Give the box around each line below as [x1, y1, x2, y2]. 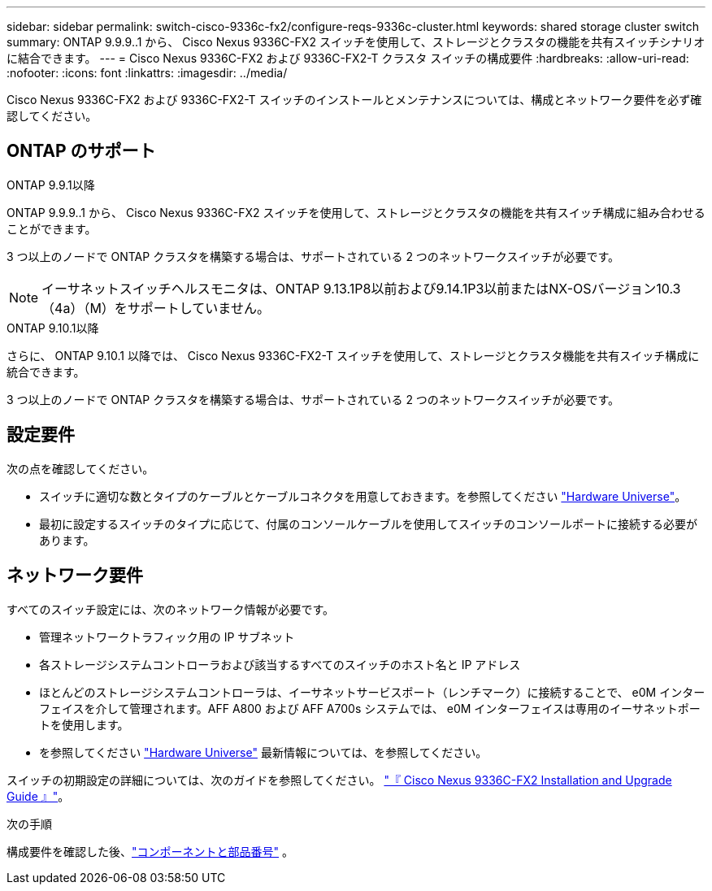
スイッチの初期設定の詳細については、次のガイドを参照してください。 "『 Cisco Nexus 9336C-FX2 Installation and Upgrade [7, 772, 672, 787]
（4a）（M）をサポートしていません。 [41, 299, 270, 316]
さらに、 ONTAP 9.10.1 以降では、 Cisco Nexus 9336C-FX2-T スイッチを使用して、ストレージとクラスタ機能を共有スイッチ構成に [7, 348, 700, 363]
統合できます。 [7, 364, 85, 379]
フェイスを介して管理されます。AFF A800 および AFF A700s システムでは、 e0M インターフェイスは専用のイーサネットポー [39, 701, 701, 715]
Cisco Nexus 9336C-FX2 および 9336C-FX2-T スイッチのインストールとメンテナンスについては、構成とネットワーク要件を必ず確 [7, 93, 702, 106]
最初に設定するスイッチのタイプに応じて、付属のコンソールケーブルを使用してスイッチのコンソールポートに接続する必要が [39, 516, 698, 531]
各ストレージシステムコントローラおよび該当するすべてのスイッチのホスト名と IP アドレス [39, 657, 521, 672]
